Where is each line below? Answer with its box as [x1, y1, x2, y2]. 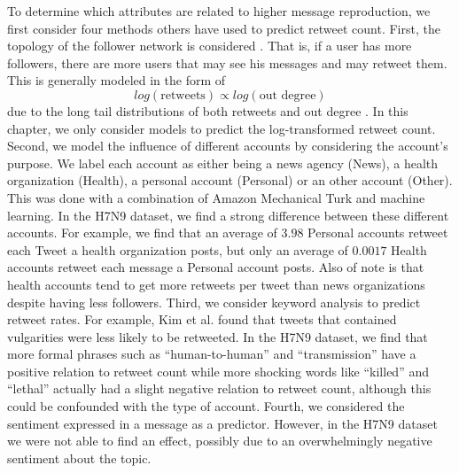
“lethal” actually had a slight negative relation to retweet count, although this [7, 379, 432, 398]
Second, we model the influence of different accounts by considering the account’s [7, 136, 448, 155]
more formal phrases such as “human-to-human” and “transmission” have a [7, 345, 416, 363]
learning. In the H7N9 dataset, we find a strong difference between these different [7, 205, 449, 224]
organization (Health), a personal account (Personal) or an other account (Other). [7, 171, 453, 190]
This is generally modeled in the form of [7, 71, 226, 89]
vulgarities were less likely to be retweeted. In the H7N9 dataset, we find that [7, 327, 428, 345]
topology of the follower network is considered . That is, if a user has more [7, 36, 412, 55]
